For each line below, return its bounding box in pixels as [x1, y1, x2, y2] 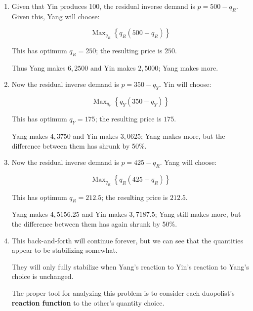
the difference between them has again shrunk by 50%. [11, 218, 177, 229]
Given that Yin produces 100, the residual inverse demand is [11, 1, 195, 11]
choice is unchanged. [11, 271, 74, 281]
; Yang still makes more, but [155, 209, 241, 219]
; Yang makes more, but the [140, 131, 225, 141]
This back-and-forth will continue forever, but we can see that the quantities [11, 235, 243, 245]
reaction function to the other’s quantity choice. [11, 297, 165, 308]
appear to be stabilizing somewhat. [11, 245, 118, 255]
